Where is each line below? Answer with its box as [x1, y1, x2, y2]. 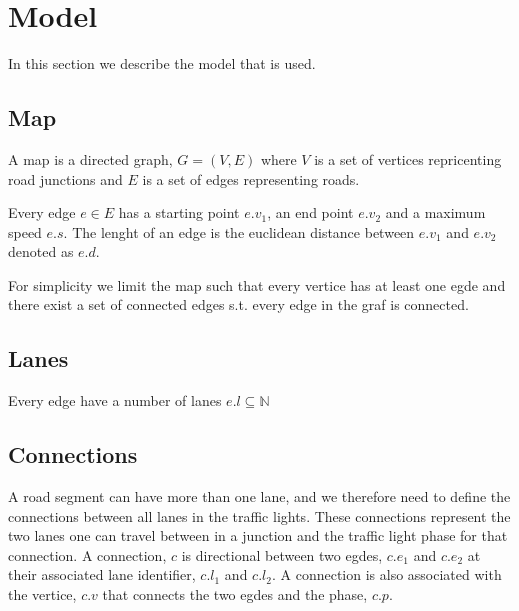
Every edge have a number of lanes [8, 390, 222, 411]
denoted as [8, 241, 74, 262]
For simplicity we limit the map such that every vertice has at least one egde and [8, 274, 506, 295]
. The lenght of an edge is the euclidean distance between [63, 221, 415, 242]
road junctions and [8, 168, 123, 189]
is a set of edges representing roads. [142, 168, 360, 189]
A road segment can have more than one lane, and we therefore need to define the [8, 486, 511, 507]
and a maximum [385, 202, 486, 223]
